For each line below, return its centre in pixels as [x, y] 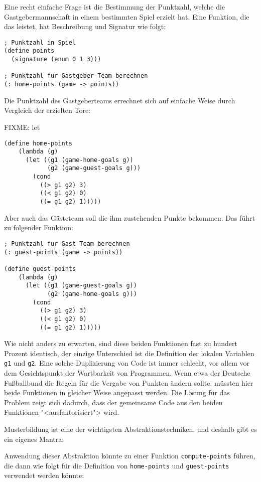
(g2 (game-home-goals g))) [92, 294]
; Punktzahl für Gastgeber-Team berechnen [76, 76]
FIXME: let [22, 127]
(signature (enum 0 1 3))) [56, 59]
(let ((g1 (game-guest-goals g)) [81, 286]
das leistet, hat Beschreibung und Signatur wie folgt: [85, 26]
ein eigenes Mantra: [34, 439]
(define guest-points [40, 269]
